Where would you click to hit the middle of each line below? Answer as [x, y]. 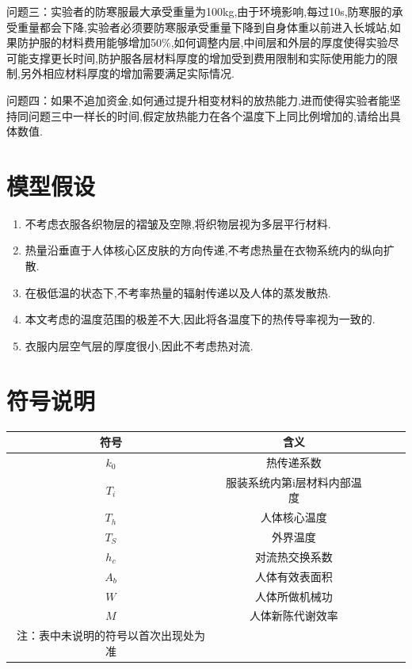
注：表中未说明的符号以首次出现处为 [111, 635]
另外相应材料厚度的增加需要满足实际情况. [127, 73]
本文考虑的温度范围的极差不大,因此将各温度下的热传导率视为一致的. [200, 319]
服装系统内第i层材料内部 [288, 482]
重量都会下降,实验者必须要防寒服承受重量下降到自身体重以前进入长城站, [203, 27]
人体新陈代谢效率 [294, 615]
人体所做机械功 [294, 596]
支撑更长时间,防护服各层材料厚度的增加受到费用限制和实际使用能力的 [207, 57]
